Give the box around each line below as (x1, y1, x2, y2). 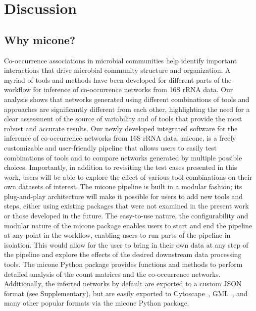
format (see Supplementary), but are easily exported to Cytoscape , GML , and (4, 288, 248, 298)
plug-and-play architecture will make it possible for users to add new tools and (4, 191, 243, 201)
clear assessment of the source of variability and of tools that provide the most (4, 113, 242, 124)
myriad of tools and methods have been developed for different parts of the (4, 74, 232, 85)
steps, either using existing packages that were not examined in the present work (4, 201, 249, 211)
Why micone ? (4, 32, 76, 47)
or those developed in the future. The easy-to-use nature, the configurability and (4, 210, 249, 221)
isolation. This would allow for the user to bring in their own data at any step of (4, 239, 249, 250)
